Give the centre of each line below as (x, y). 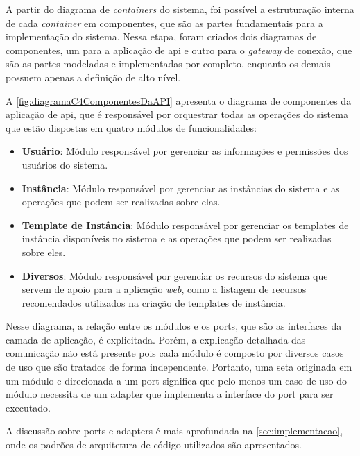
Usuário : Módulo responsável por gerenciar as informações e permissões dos (185, 151)
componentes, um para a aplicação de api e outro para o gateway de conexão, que (179, 50)
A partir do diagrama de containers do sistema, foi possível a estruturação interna (180, 9)
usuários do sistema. (65, 164)
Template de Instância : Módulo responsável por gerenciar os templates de (185, 225)
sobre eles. (44, 252)
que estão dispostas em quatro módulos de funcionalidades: (131, 127)
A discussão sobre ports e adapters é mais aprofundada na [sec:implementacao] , (174, 431)
